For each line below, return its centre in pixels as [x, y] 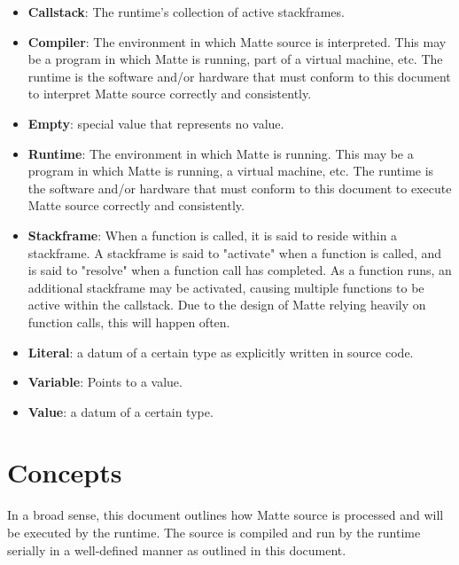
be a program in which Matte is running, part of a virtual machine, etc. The [235, 59]
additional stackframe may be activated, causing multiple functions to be [226, 287]
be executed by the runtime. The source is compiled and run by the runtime [214, 532]
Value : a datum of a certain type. [121, 411]
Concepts [65, 472]
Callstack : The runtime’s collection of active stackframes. [186, 12]
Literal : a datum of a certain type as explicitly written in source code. [221, 352]
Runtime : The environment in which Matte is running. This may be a [221, 153]
